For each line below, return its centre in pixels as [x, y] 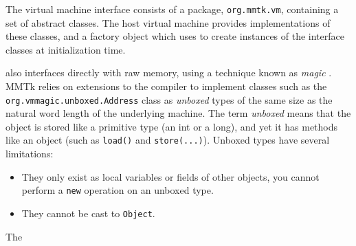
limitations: [30, 154]
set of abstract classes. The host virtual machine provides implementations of [168, 22]
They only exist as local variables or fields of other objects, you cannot [170, 176]
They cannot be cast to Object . [88, 213]
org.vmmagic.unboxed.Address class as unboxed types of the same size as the [169, 99]
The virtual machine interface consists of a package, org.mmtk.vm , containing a [172, 9]
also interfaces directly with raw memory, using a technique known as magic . [169, 72]
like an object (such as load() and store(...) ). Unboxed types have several [168, 140]
